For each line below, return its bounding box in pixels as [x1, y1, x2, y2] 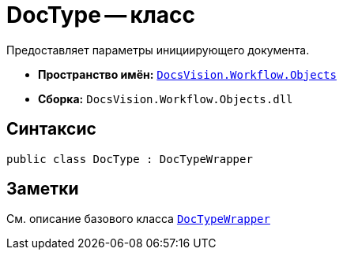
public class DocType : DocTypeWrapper [6, 152, 253, 165]
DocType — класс [6, 2, 196, 28]
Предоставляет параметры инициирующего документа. [6, 43, 310, 57]
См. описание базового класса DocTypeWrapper [6, 212, 270, 226]
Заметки [6, 179, 79, 199]
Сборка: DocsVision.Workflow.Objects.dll [38, 91, 293, 106]
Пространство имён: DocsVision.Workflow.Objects [38, 67, 337, 81]
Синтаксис [6, 119, 96, 139]
